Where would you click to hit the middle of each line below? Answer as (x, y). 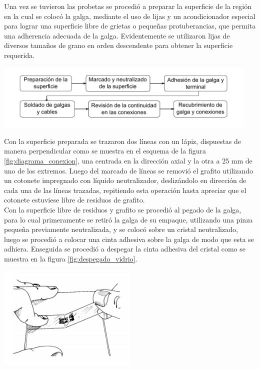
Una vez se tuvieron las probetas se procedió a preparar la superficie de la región (128, 6)
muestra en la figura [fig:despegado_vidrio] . (71, 258)
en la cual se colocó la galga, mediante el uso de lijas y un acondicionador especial (130, 16)
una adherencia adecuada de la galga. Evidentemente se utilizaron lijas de (117, 35)
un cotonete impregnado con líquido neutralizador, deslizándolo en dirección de (125, 180)
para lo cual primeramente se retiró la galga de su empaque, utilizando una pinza (128, 219)
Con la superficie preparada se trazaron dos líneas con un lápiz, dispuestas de (123, 141)
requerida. (19, 55)
